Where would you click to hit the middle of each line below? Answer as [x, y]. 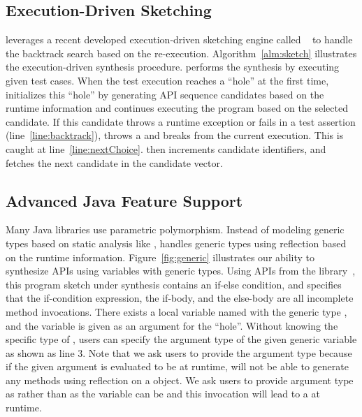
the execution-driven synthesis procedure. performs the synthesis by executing [173, 67]
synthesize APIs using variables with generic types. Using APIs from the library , [181, 271]
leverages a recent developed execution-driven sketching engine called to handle [179, 39]
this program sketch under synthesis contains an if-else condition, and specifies [174, 284]
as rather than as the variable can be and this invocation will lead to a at [163, 394]
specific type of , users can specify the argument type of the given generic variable [181, 339]
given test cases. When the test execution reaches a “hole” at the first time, [167, 80]
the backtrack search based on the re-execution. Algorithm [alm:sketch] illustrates [181, 53]
